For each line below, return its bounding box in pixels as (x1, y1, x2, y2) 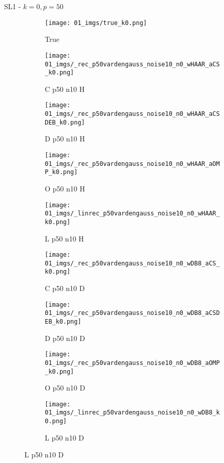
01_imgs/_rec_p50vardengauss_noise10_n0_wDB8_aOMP (45, 359, 220, 367)
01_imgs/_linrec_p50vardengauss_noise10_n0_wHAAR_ (45, 210, 220, 217)
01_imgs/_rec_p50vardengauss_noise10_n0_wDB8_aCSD (45, 309, 220, 317)
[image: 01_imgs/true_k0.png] (45, 19, 147, 27)
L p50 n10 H (45, 233, 84, 243)
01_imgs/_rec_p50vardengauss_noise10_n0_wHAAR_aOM (45, 160, 220, 167)
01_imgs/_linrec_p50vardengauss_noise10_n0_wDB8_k (45, 409, 220, 417)
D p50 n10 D (45, 332, 85, 343)
